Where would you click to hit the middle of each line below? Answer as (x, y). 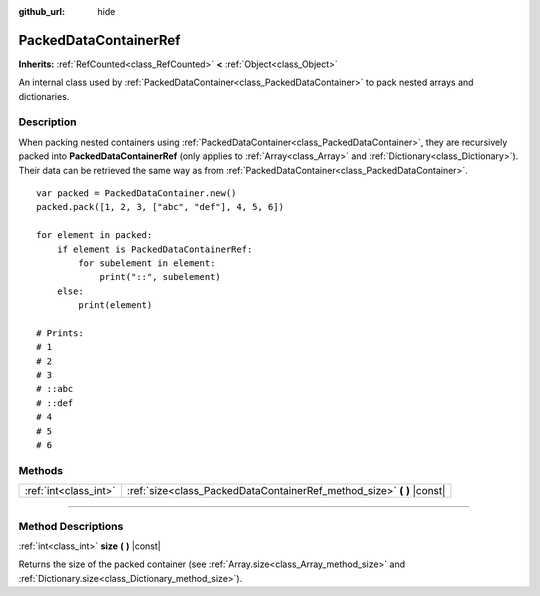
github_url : (41, 11)
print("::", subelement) (160, 277)
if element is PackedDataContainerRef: (154, 249)
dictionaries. (44, 96)
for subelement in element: (147, 263)
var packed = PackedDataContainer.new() (136, 193)
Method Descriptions (71, 526)
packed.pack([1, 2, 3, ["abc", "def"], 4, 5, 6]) (160, 207)
